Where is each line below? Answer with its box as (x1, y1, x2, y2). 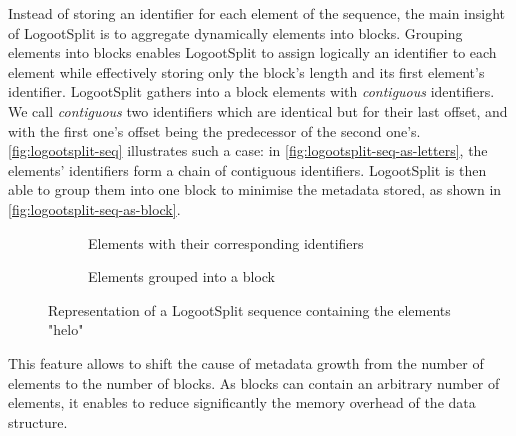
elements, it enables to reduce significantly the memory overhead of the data (8, 392, 476, 413)
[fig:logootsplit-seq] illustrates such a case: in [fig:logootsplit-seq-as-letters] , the (8, 140, 488, 161)
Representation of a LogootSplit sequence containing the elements (48, 299, 451, 320)
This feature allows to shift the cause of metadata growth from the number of (8, 352, 484, 373)
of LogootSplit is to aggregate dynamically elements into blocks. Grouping (8, 22, 463, 43)
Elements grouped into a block (88, 266, 275, 287)
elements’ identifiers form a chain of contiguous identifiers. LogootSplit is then (8, 159, 487, 180)
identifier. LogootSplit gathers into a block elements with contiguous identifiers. (8, 81, 495, 102)
